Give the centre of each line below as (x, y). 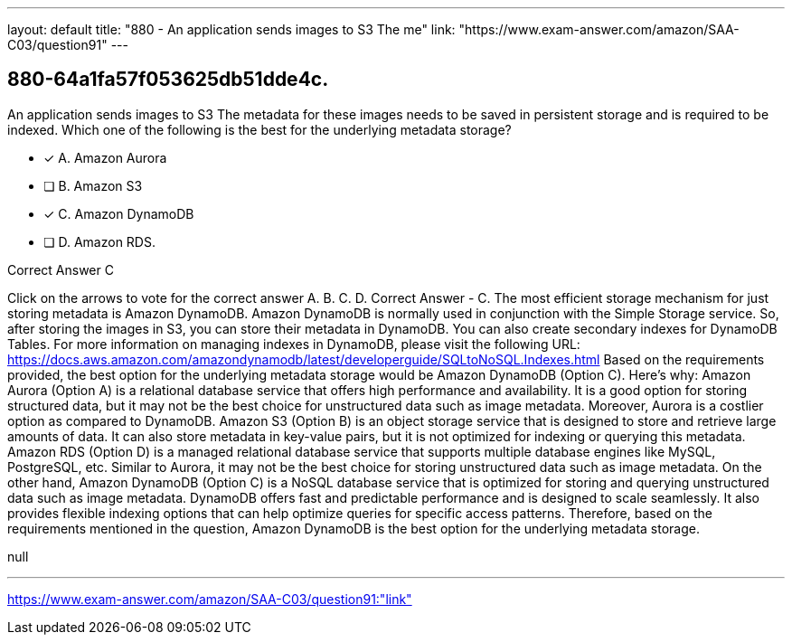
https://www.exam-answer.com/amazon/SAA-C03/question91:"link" (210, 599)
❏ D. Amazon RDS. (99, 241)
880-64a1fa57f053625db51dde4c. (168, 80)
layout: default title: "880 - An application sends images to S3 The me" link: (231, 29)
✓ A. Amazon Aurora (105, 157)
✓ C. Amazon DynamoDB (119, 213)
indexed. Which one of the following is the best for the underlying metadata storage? (259, 129)
